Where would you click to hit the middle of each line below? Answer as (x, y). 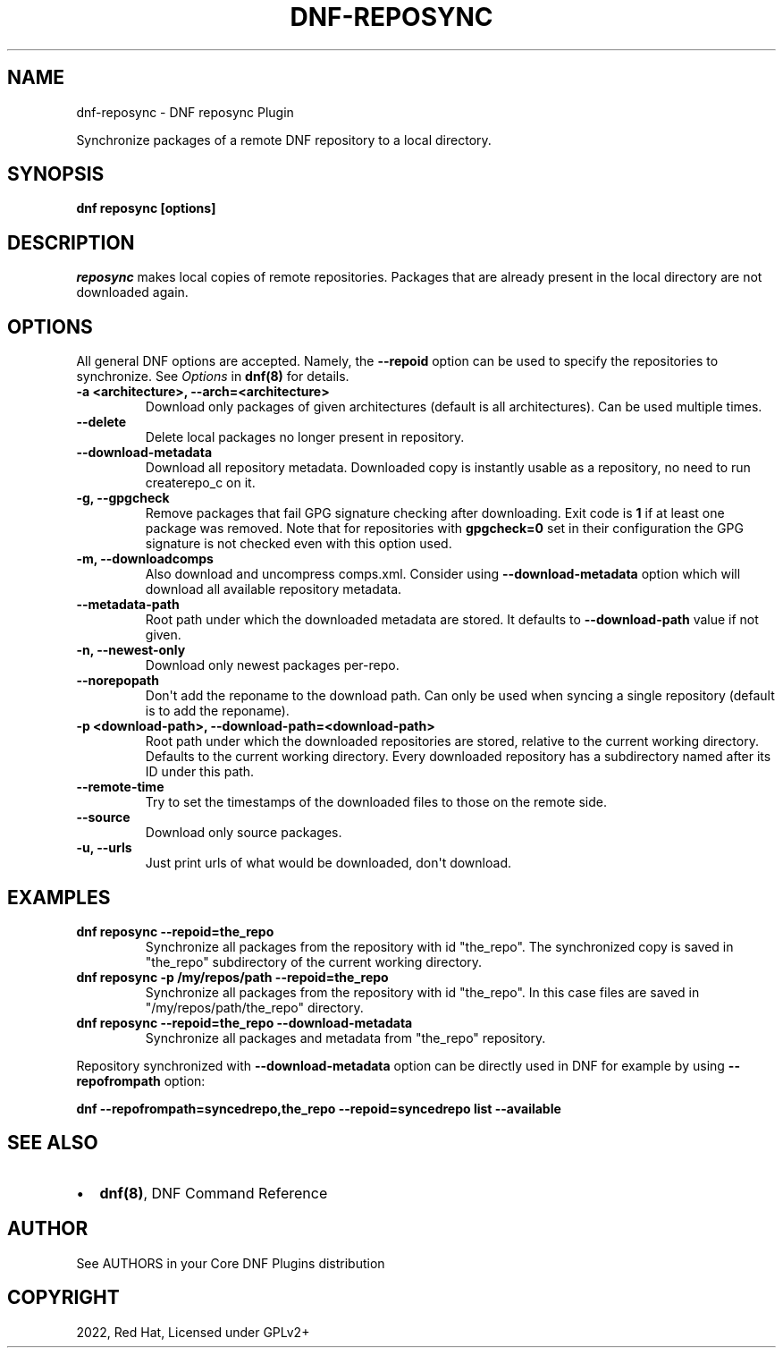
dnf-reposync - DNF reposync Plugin (185, 112)
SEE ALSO (53, 1143)
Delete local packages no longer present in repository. (305, 437)
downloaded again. (132, 292)
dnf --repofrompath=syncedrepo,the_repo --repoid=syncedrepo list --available (319, 1108)
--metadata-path (128, 605)
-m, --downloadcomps (145, 559)
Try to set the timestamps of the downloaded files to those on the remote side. (376, 802)
